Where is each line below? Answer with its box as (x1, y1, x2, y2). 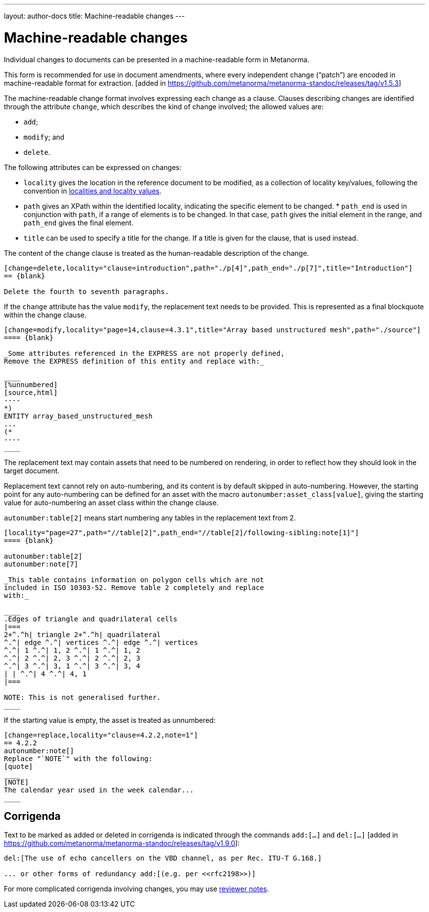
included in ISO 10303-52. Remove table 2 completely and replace (4, 583, 264, 592)
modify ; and (24, 132, 65, 141)
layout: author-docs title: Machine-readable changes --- (4, 12, 185, 20)
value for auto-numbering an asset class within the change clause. (4, 498, 219, 507)
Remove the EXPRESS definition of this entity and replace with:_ (4, 357, 264, 365)
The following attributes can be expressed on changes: (4, 163, 182, 172)
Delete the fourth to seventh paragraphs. (4, 287, 169, 296)
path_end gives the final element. (24, 218, 134, 227)
